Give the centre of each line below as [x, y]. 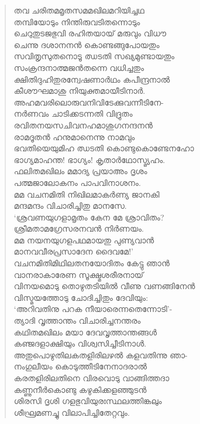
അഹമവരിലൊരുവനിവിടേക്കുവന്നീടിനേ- [89, 102]
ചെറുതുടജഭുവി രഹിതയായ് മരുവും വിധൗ [90, 33]
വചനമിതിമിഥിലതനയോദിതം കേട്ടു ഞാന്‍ [92, 263]
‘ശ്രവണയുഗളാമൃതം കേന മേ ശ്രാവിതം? [89, 217]
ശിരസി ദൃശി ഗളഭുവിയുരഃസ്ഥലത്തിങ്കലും [88, 401]
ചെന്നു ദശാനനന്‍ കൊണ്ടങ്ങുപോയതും [87, 44]
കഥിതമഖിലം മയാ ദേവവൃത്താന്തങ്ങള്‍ [85, 332]
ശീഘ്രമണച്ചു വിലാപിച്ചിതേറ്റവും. [72, 412]
